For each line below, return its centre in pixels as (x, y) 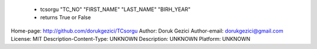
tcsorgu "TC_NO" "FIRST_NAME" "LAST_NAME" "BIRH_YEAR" (115, 9)
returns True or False (65, 17)
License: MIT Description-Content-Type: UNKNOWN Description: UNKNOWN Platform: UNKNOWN (131, 39)
